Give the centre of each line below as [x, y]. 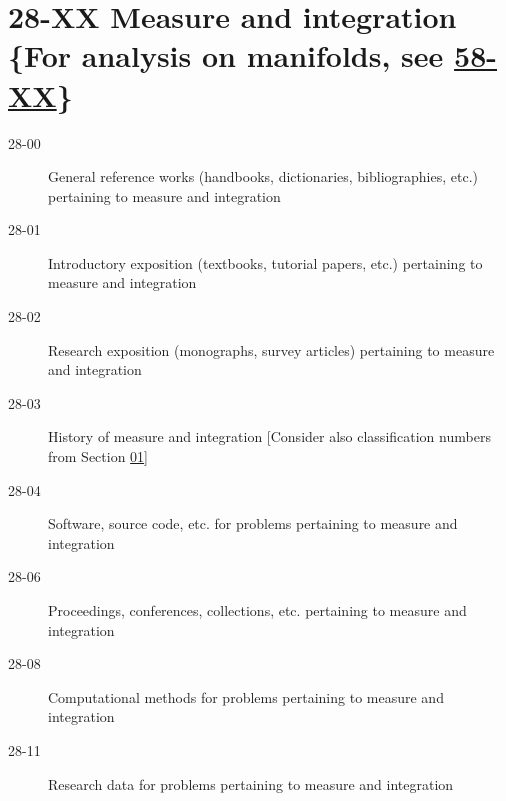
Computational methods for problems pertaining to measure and [246, 696]
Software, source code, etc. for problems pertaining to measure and [253, 523]
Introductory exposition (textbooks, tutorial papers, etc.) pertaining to [265, 262]
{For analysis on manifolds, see [226, 55]
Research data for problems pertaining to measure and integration [251, 783]
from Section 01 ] [98, 456]
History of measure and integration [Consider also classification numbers [269, 436]
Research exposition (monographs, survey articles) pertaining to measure [271, 349]
